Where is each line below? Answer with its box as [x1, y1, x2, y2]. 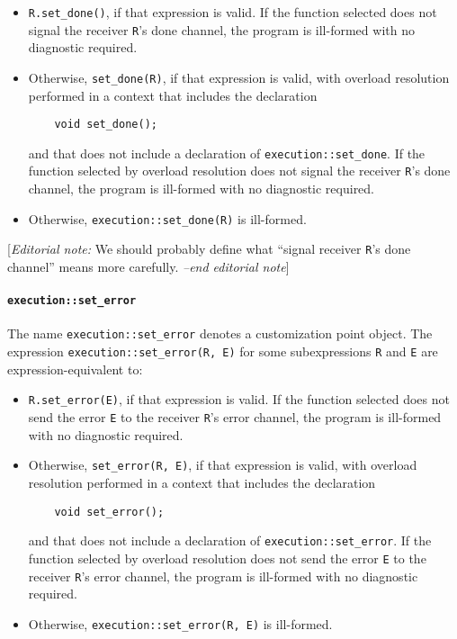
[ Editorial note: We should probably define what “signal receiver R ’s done [7, 239, 411, 258]
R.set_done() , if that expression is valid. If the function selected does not [28, 3, 437, 21]
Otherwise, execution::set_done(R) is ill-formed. [28, 209, 307, 228]
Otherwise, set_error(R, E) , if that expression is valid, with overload [28, 455, 417, 474]
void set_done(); [54, 118, 157, 131]
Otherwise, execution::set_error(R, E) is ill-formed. [28, 614, 333, 633]
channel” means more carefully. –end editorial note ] [7, 257, 290, 276]
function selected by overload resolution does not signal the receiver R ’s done [28, 161, 451, 180]
